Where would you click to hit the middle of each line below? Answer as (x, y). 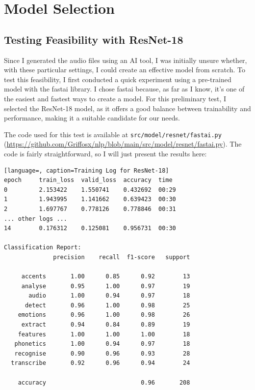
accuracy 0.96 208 (104, 382)
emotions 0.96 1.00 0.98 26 (104, 315)
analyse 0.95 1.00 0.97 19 (106, 286)
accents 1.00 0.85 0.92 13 (106, 277)
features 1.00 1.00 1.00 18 (104, 334)
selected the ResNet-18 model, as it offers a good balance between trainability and (127, 108)
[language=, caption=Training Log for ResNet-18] (87, 170)
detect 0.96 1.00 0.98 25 (107, 305)
